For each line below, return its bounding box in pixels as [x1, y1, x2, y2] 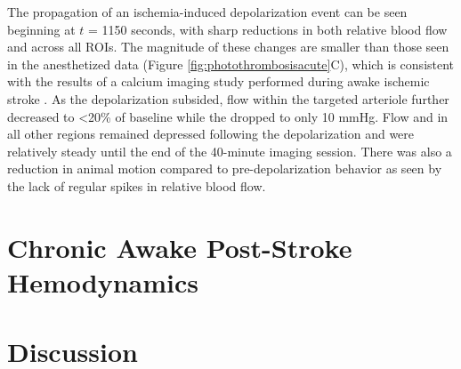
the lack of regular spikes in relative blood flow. [7, 176, 266, 195]
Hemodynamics [7, 263, 198, 300]
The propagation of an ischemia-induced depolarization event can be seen [7, 3, 408, 20]
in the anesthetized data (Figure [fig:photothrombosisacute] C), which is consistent [7, 54, 455, 73]
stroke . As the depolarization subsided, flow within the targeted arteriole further [7, 89, 449, 108]
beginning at [7, 20, 76, 38]
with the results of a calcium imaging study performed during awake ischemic [7, 72, 430, 91]
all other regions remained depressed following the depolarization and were [7, 124, 415, 143]
